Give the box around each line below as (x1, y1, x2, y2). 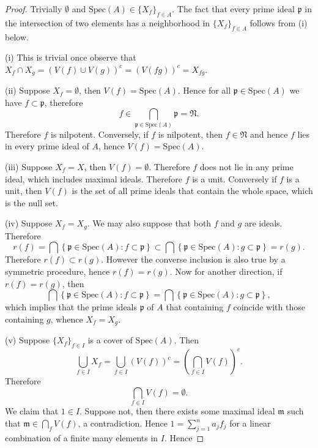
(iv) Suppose (5, 217, 53, 230)
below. (5, 30, 29, 43)
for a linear (229, 417, 271, 429)
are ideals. (244, 217, 283, 230)
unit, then (5, 184, 42, 197)
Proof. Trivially (5, 2, 62, 15)
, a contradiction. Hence (78, 417, 168, 429)
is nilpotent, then (158, 127, 223, 140)
